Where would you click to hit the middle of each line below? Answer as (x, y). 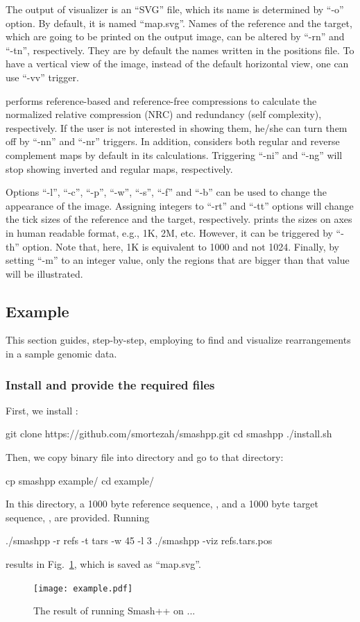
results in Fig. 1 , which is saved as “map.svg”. (103, 564)
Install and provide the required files (110, 384)
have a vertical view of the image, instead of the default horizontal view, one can (177, 64)
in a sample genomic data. (61, 354)
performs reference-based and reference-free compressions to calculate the (161, 100)
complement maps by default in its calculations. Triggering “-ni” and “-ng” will (174, 154)
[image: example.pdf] (83, 588)
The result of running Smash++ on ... (114, 611)
